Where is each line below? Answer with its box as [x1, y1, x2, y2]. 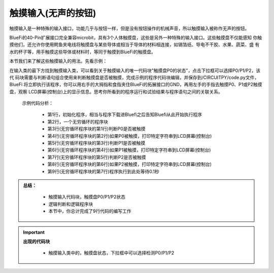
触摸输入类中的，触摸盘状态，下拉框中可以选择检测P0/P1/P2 [48, 250, 175, 256]
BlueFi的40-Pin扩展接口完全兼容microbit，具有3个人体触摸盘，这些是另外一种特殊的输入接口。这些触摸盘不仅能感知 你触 [9, 34, 262, 41]
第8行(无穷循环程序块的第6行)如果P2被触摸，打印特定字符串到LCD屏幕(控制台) [47, 161, 212, 167]
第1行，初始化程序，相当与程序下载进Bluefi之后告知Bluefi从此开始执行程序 [47, 111, 202, 118]
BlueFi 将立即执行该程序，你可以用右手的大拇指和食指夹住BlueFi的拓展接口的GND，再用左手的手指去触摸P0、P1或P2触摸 [9, 82, 262, 88]
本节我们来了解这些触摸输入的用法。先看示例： [9, 58, 108, 64]
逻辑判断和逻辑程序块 [48, 201, 93, 207]
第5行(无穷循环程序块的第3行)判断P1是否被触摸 [47, 140, 146, 146]
